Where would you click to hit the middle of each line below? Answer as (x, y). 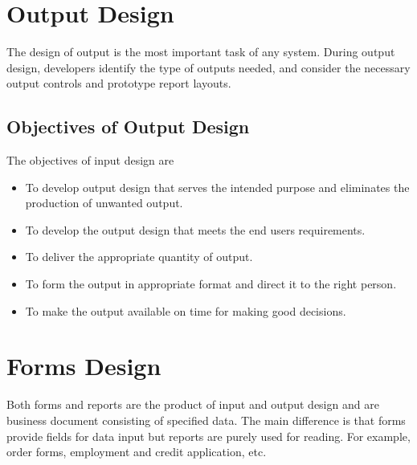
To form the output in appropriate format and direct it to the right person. (211, 284)
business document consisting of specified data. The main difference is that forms (206, 420)
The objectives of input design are (90, 160)
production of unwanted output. (104, 203)
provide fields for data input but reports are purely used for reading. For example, (208, 436)
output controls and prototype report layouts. (119, 83)
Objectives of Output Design (128, 126)
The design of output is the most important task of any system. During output (201, 52)
